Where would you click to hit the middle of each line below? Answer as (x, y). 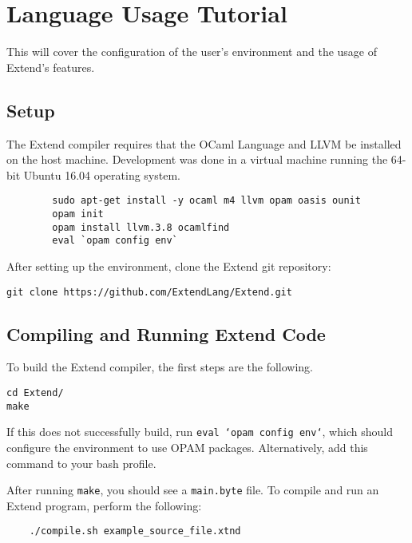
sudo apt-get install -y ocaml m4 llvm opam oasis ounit (206, 201)
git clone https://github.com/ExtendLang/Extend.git (149, 292)
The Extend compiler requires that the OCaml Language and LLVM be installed (204, 143)
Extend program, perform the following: (104, 505)
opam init (78, 214)
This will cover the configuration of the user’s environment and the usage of (192, 52)
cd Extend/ (35, 392)
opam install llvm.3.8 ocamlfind (141, 227)
